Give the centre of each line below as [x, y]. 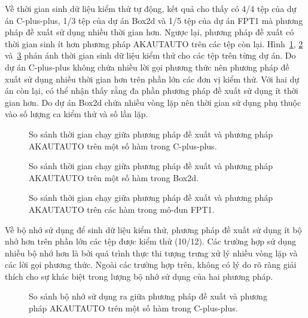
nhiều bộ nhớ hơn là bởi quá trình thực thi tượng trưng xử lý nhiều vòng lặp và [151, 253]
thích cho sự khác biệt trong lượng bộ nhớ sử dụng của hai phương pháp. [139, 276]
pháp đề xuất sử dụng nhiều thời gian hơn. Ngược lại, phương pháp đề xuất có [150, 32]
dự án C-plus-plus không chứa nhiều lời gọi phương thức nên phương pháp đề [147, 67]
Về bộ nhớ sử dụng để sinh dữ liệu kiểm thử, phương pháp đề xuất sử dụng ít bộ [153, 229]
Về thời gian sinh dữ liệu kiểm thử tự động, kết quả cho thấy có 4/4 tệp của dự [151, 8]
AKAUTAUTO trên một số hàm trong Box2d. [114, 177]
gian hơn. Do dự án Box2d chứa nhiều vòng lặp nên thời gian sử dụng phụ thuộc [153, 102]
